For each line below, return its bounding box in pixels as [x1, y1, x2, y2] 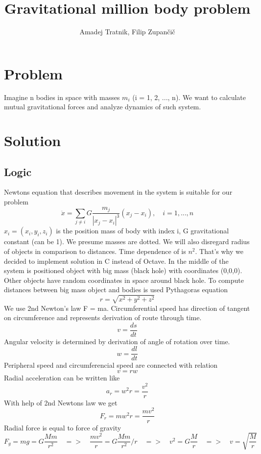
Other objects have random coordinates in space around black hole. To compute [4, 275, 244, 285]
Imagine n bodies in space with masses [4, 92, 120, 102]
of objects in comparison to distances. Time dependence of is [4, 246, 186, 256]
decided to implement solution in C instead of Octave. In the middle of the [4, 255, 229, 266]
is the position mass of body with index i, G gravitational [56, 226, 229, 236]
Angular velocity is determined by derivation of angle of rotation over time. [4, 336, 230, 346]
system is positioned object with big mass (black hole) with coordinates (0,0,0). [4, 265, 242, 276]
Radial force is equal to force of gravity [4, 422, 121, 432]
